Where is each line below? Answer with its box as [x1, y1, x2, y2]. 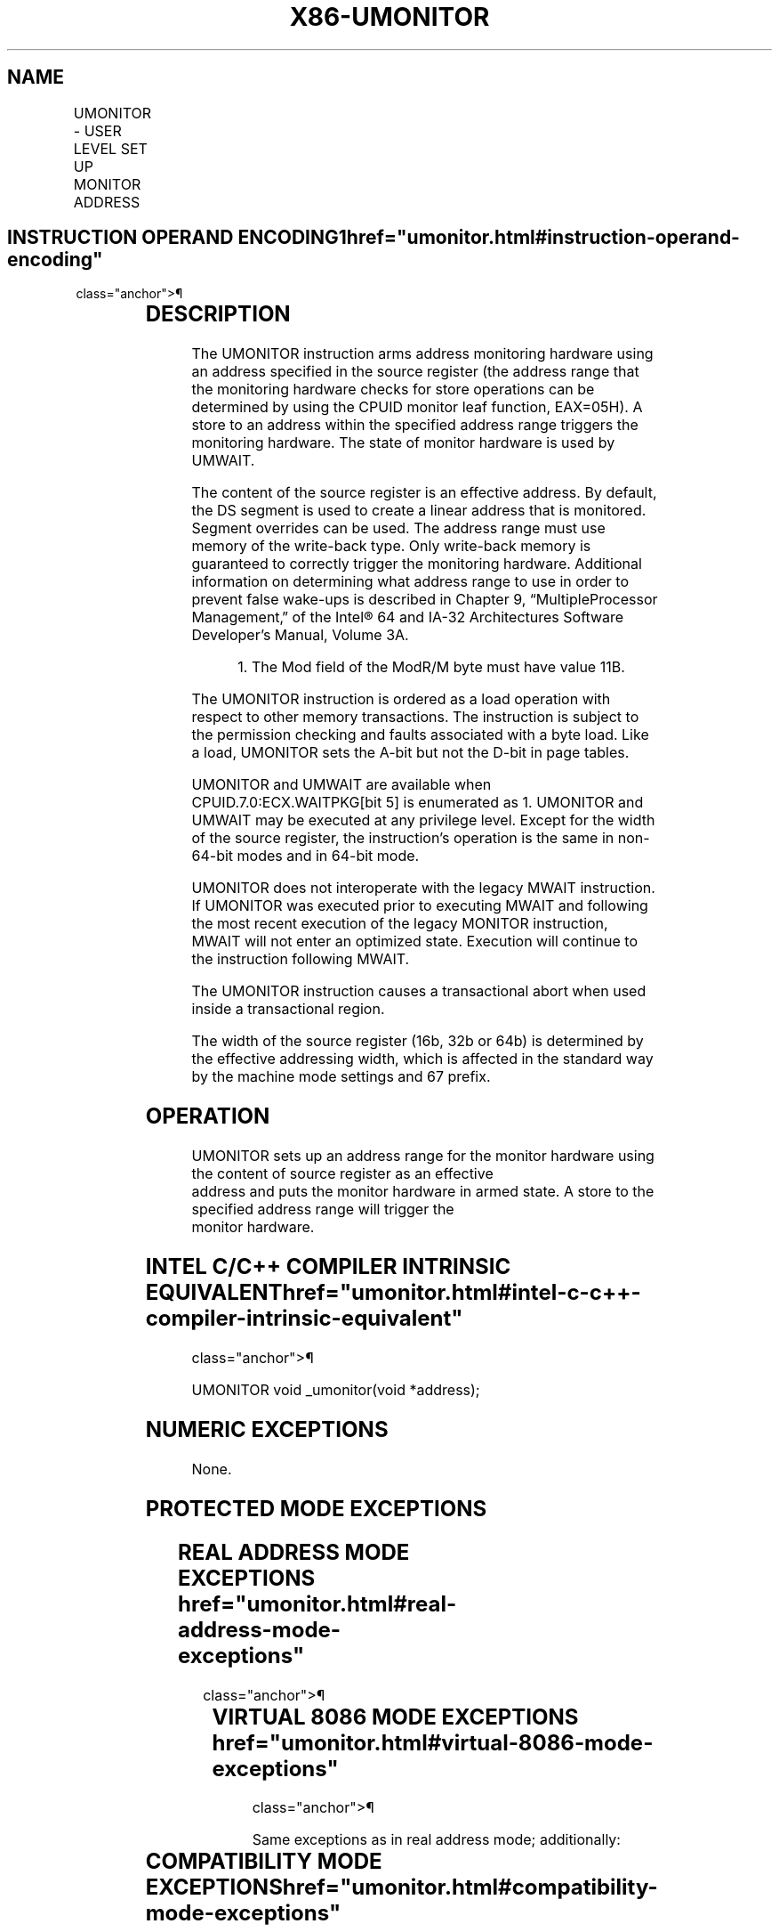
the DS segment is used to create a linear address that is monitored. [191, 501, 646, 520]
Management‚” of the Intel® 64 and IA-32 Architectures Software [191, 608, 624, 627]
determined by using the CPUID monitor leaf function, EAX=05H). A [191, 398, 643, 417]
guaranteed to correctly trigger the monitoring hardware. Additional [191, 555, 642, 573]
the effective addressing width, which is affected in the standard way [191, 1050, 654, 1068]
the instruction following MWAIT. [191, 950, 410, 969]
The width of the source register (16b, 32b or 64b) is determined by [191, 1032, 644, 1051]
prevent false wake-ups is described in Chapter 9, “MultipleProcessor [191, 590, 658, 609]
